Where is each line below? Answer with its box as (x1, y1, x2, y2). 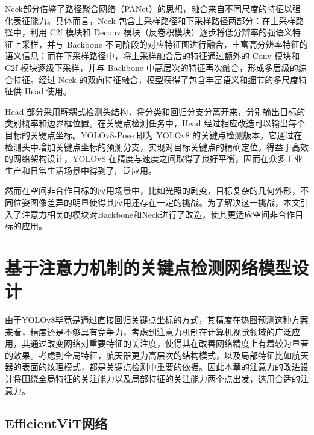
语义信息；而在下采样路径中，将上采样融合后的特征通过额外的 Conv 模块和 (5, 49, 300, 62)
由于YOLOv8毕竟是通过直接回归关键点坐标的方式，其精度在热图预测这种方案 (5, 313, 309, 325)
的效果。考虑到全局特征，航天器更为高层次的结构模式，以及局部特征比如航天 (5, 348, 309, 361)
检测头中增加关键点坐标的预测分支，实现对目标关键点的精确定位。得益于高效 (5, 140, 309, 153)
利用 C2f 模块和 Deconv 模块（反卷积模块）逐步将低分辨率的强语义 (30, 26, 292, 39)
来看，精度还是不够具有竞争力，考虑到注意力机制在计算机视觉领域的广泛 (5, 325, 292, 338)
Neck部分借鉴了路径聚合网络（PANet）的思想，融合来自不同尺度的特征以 (5, 2, 292, 14)
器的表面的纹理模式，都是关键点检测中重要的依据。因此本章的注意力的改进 (5, 360, 300, 373)
